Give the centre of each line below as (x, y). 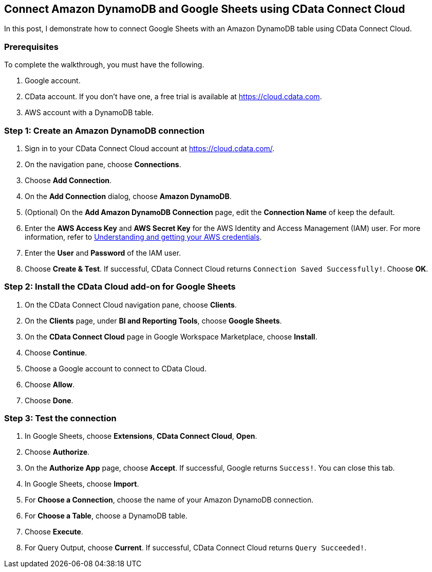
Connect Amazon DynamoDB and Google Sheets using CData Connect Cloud (205, 9)
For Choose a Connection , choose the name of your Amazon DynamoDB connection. (169, 500)
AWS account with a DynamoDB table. (89, 113)
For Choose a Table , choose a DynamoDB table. (106, 516)
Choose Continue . (56, 352)
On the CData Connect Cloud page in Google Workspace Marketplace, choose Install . (171, 336)
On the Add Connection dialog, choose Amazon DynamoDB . (128, 196)
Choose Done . (49, 400)
